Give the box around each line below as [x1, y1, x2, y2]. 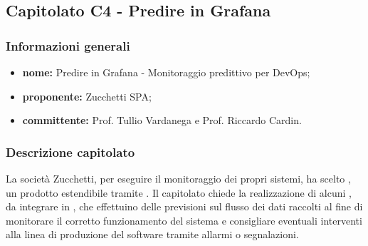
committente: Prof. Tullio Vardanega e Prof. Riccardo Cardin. [22, 113, 302, 128]
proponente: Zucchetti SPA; [22, 88, 152, 103]
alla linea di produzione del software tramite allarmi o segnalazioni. [6, 227, 299, 242]
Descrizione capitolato [6, 143, 135, 160]
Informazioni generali [6, 36, 130, 54]
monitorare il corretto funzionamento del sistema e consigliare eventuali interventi [6, 212, 362, 227]
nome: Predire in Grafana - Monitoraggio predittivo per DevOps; [22, 65, 310, 79]
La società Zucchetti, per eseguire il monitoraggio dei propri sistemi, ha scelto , [6, 171, 351, 185]
